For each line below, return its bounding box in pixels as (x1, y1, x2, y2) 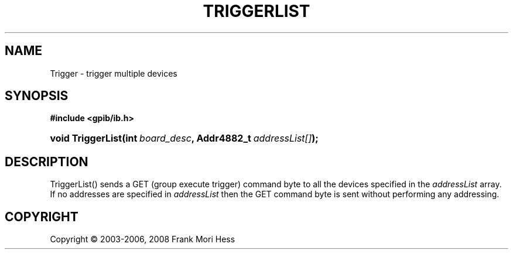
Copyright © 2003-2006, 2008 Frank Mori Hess (50, 234, 235, 245)
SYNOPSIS (5, 88, 69, 104)
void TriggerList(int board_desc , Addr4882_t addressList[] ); (50, 132, 319, 145)
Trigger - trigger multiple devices (50, 68, 177, 78)
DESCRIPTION (5, 154, 88, 169)
